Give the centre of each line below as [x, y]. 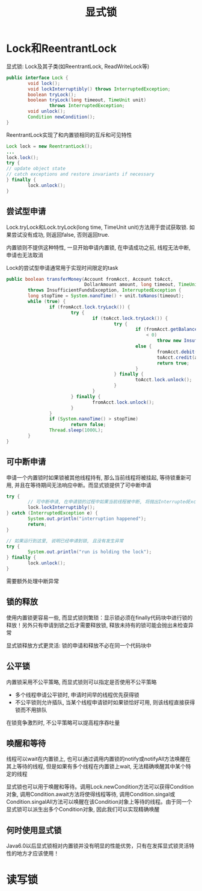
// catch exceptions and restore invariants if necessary [80, 174]
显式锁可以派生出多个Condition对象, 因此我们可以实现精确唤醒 [83, 809]
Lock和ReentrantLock [62, 48]
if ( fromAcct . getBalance [166, 330]
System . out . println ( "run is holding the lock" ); [90, 552]
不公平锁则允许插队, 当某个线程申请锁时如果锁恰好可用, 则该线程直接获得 [105, 702]
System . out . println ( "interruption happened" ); [87, 519]
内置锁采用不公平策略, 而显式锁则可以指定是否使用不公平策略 [81, 682]
